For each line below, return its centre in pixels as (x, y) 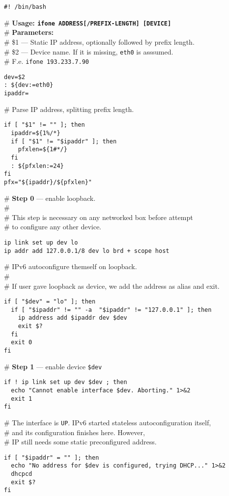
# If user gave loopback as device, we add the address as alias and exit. (112, 286)
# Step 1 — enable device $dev (53, 366)
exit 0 (22, 343)
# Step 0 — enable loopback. (50, 198)
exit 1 (22, 399)
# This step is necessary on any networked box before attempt (99, 217)
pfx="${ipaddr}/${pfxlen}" (48, 182)
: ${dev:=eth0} (29, 85)
